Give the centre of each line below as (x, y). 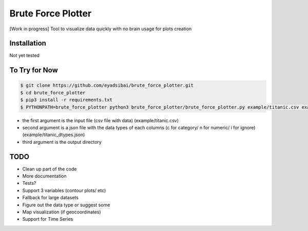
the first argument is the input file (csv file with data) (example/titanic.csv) (101, 120)
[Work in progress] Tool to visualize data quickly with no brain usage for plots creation (101, 29)
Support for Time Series (48, 219)
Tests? (29, 183)
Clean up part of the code (50, 169)
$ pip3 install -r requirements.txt (66, 100)
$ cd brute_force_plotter (53, 93)
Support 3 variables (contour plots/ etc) (64, 190)
